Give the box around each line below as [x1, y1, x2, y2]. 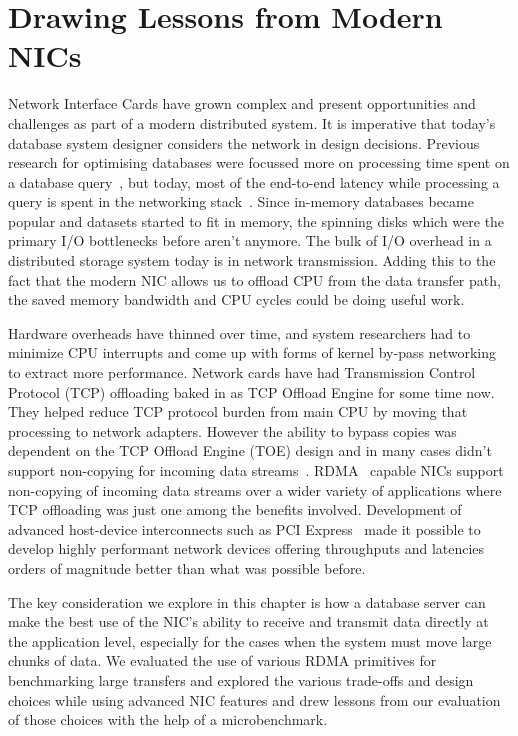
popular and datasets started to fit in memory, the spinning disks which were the [8, 210, 505, 231]
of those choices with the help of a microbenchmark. [8, 709, 328, 730]
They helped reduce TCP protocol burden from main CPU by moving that [8, 401, 468, 422]
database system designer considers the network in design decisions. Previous [8, 132, 480, 153]
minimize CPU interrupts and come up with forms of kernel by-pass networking [8, 342, 496, 363]
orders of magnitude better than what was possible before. [8, 557, 366, 578]
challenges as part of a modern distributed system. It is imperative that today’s [8, 112, 496, 133]
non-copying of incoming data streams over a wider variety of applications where [8, 479, 502, 500]
